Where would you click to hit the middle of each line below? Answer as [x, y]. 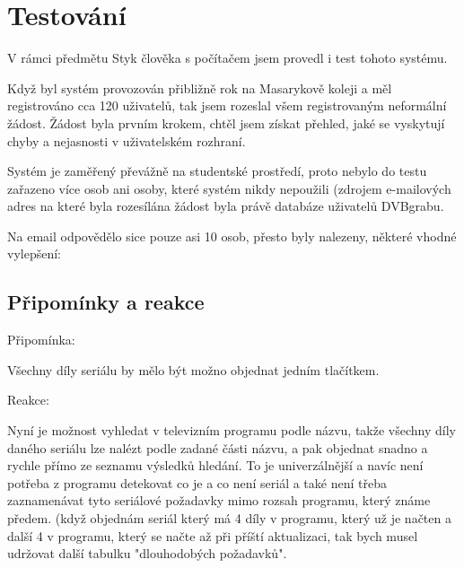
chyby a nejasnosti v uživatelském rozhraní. [127, 140]
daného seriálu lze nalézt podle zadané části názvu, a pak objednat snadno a [218, 447]
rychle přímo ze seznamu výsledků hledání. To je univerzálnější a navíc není [215, 465]
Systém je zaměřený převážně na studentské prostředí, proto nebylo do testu [217, 171]
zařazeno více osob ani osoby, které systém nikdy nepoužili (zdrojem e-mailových [229, 188]
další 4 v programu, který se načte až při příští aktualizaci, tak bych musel [213, 535]
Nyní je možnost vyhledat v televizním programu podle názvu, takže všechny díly [232, 430]
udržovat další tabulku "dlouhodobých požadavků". [147, 553]
